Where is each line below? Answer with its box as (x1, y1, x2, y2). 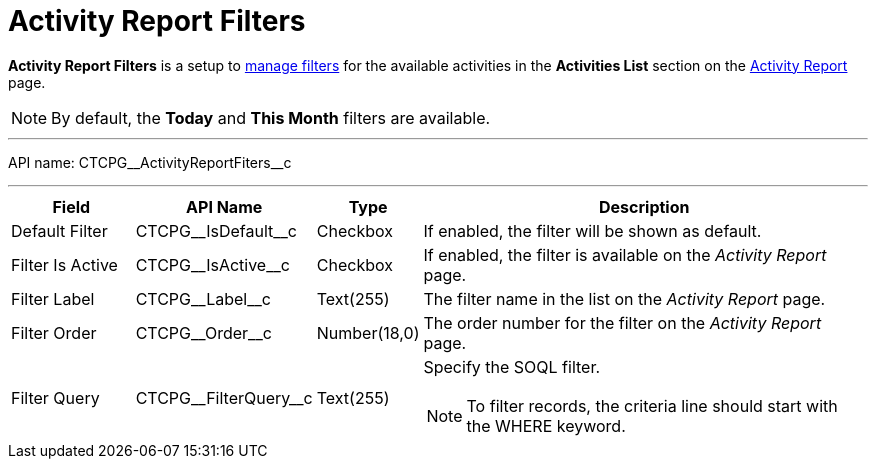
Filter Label (11, 288, 95, 309)
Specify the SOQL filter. (423, 356, 601, 377)
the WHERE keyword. (466, 415, 626, 436)
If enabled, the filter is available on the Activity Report (423, 244, 827, 265)
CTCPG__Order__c (135, 322, 272, 343)
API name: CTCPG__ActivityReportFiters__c (8, 153, 292, 171)
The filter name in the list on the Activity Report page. (423, 288, 826, 309)
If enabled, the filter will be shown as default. (423, 220, 762, 241)
